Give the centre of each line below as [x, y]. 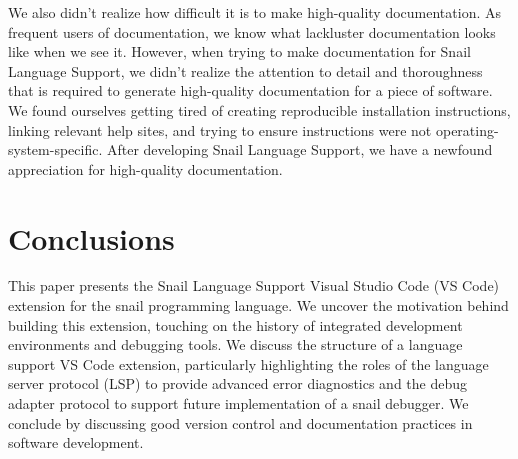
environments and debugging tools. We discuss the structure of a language [235, 344]
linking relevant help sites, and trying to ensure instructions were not [220, 129]
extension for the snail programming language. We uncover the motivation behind [258, 305]
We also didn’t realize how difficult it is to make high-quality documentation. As [254, 12]
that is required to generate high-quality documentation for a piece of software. [250, 90]
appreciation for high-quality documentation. [145, 168]
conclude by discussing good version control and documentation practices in [240, 422]
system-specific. [55, 149]
